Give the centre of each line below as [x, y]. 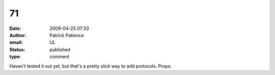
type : [15, 57]
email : [16, 43]
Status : [17, 49]
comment [60, 57]
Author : [18, 35]
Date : [15, 28]
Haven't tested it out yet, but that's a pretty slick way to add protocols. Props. [91, 66]
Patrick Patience [67, 35]
